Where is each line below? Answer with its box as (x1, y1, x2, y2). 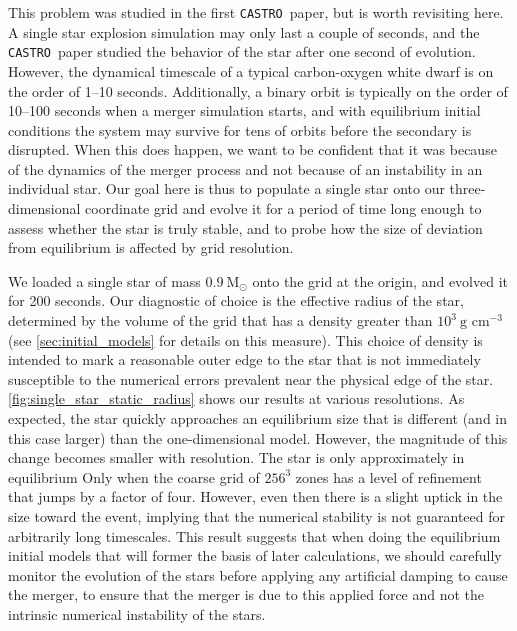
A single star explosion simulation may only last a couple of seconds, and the (8, 21, 480, 42)
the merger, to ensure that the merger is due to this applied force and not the (8, 584, 485, 605)
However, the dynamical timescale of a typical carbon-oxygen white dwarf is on (8, 60, 494, 81)
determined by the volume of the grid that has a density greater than (8, 310, 433, 331)
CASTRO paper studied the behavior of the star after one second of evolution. (8, 41, 476, 62)
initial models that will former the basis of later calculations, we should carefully (8, 545, 502, 566)
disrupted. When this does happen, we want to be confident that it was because (8, 139, 497, 160)
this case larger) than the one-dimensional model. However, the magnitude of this (8, 427, 508, 448)
